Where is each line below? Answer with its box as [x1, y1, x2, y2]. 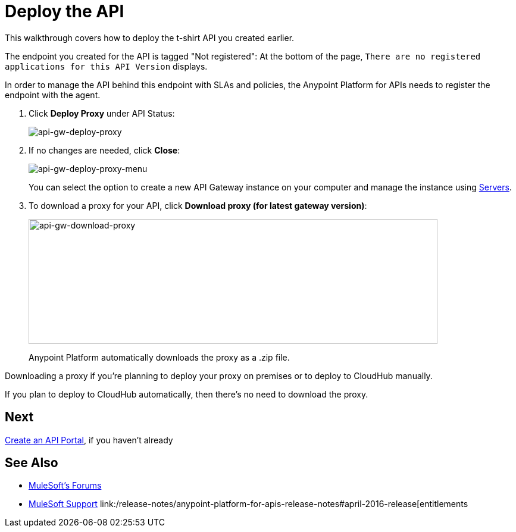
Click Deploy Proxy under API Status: [29, 108, 175, 118]
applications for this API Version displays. [5, 61, 208, 71]
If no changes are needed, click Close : [29, 145, 180, 155]
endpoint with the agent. [5, 89, 101, 100]
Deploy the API [5, 1, 124, 21]
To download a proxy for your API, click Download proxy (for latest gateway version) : [29, 200, 367, 211]
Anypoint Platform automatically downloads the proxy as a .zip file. [29, 352, 290, 362]
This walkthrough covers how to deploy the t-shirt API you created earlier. [5, 32, 295, 43]
